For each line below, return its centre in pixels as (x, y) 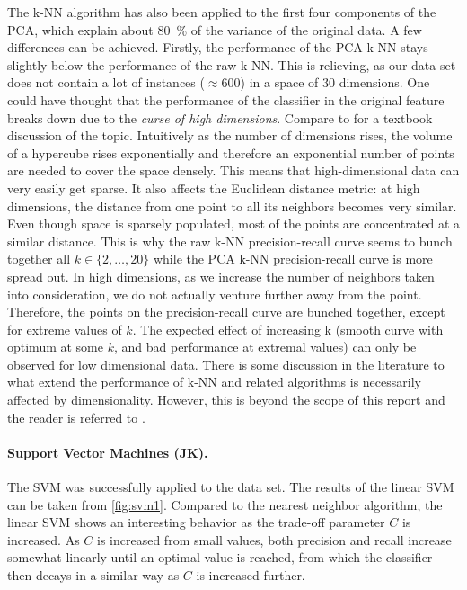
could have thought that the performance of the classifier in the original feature (226, 99)
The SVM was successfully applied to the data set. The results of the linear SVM (231, 487)
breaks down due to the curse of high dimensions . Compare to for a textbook (220, 117)
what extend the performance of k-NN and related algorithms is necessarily (214, 382)
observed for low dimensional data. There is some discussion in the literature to (226, 364)
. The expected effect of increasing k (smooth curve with (288, 329)
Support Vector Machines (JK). (108, 452)
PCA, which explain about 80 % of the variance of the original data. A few (215, 29)
